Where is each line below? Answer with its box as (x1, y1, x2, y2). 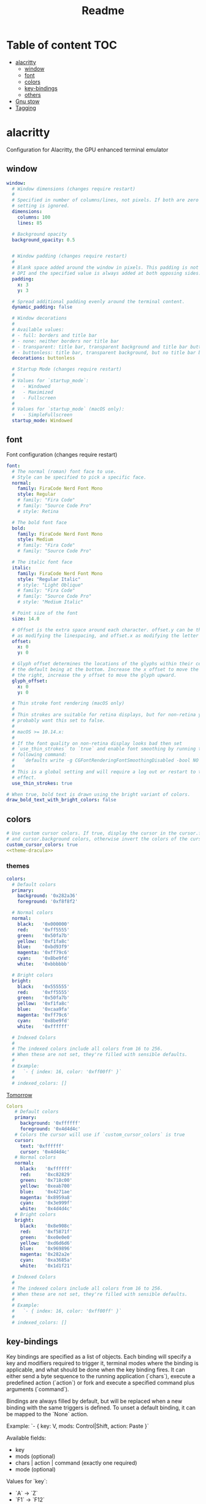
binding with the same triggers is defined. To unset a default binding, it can (6, 1403, 196, 1411)
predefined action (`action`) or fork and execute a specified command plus (6, 1379, 195, 1386)
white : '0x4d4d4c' (20, 1206, 72, 1212)
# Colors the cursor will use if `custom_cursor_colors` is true (14, 1132, 185, 1138)
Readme (82, 4, 124, 18)
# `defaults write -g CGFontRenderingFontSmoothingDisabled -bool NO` (12, 757, 202, 764)
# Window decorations (12, 315, 67, 322)
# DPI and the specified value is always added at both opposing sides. (12, 271, 202, 277)
